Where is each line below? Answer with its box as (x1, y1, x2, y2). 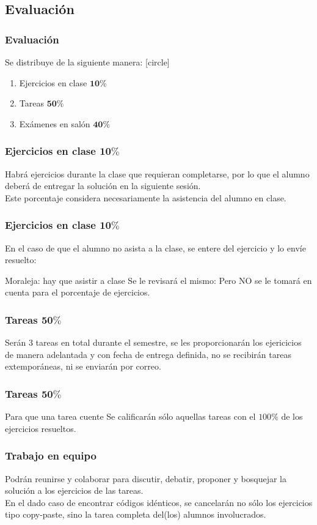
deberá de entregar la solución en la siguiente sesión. (5, 179, 201, 192)
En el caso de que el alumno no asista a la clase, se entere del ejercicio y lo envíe (5, 241, 306, 254)
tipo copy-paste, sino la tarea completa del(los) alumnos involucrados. (5, 508, 266, 521)
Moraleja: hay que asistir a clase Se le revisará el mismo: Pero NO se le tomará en (5, 274, 312, 286)
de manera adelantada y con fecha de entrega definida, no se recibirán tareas (5, 348, 291, 360)
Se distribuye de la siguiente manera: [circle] (5, 56, 170, 68)
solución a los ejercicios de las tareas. (5, 484, 144, 497)
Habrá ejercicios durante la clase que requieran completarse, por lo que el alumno (5, 167, 310, 180)
